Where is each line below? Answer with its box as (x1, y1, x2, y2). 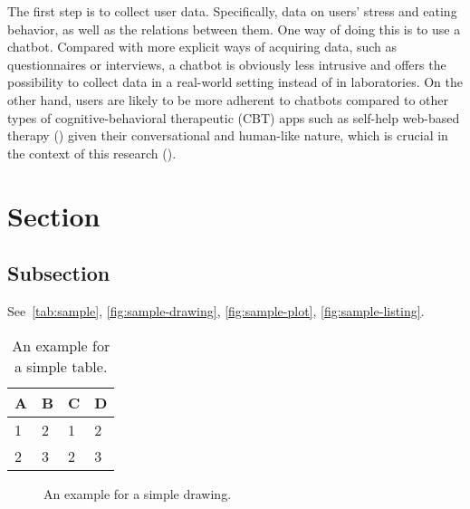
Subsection (7, 259, 110, 287)
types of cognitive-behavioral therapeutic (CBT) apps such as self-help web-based (7, 108, 460, 127)
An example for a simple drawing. (43, 484, 232, 503)
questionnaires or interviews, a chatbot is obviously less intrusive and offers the (7, 54, 446, 73)
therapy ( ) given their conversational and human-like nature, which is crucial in (7, 126, 448, 145)
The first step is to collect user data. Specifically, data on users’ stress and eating (7, 2, 457, 20)
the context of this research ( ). (7, 143, 177, 162)
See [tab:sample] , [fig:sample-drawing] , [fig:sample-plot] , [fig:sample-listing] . (7, 301, 425, 320)
